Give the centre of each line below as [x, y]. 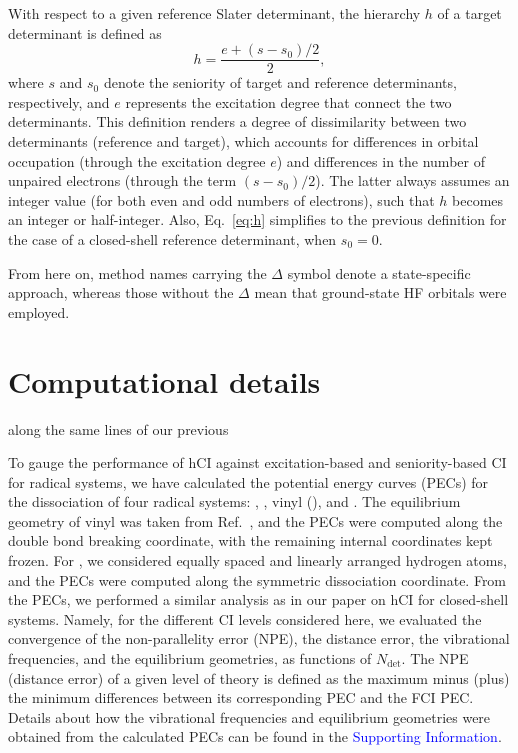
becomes [478, 199]
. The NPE [435, 658]
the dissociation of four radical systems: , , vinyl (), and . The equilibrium [234, 501]
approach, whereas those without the [121, 292]
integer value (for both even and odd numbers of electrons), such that [221, 199]
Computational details [164, 380]
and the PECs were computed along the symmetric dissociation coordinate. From [257, 579]
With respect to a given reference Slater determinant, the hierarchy [214, 13]
